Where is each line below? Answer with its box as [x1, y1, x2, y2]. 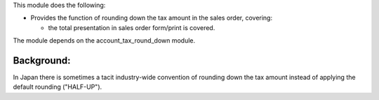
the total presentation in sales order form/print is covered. [48, 23, 215, 31]
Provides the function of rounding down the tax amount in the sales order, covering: [30, 14, 273, 22]
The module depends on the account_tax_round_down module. [13, 36, 196, 45]
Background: [13, 55, 71, 66]
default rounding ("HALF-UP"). [13, 83, 102, 91]
